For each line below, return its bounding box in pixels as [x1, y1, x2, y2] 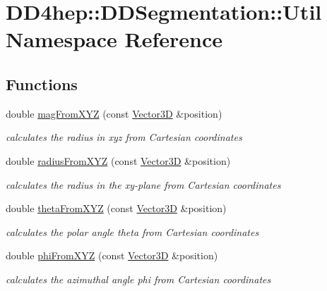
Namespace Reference [6, 25, 222, 54]
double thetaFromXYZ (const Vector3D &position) [6, 201, 227, 216]
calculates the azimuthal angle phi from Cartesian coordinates [6, 271, 271, 286]
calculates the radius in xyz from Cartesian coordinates [6, 130, 242, 144]
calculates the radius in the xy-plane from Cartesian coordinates [6, 177, 281, 192]
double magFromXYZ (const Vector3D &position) [6, 106, 222, 120]
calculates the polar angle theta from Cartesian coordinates [6, 224, 259, 239]
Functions [6, 73, 78, 94]
